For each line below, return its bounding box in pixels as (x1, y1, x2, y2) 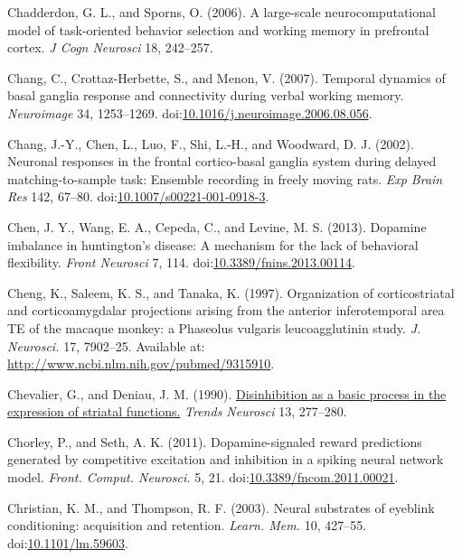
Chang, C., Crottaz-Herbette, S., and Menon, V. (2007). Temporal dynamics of (7, 68, 446, 87)
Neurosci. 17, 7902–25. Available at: (7, 336, 205, 355)
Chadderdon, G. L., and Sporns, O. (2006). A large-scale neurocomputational (7, 3, 436, 21)
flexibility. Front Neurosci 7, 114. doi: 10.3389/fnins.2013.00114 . (7, 253, 355, 272)
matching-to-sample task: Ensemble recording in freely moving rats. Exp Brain (7, 169, 443, 188)
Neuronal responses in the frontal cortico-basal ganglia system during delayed (7, 152, 437, 171)
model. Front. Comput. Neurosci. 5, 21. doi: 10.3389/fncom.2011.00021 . (7, 468, 399, 487)
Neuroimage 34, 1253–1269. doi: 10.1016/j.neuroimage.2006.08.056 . (7, 103, 372, 122)
